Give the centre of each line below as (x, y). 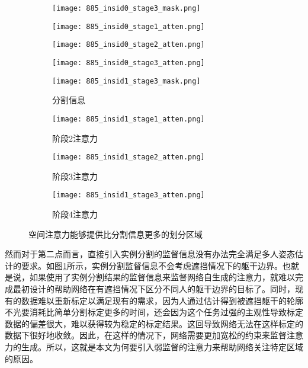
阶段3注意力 (75, 176)
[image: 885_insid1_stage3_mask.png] (126, 81)
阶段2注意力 (75, 138)
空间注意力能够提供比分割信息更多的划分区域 (115, 234)
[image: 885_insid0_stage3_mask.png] (126, 8)
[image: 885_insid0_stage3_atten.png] (129, 63)
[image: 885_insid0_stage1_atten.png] (129, 26)
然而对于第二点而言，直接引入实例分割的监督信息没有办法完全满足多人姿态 (150, 254)
